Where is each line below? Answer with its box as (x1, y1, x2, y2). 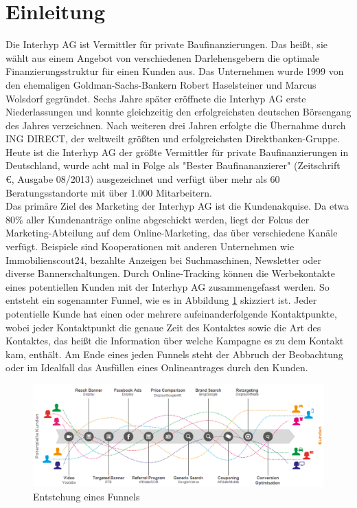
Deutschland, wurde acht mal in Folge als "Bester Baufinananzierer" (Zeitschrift (5, 158, 341, 173)
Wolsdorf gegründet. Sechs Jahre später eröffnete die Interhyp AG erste (5, 91, 306, 105)
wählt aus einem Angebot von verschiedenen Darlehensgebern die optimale (5, 50, 320, 65)
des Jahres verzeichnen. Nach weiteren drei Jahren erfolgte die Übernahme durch (5, 118, 346, 132)
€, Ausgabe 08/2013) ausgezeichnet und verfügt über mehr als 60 (5, 172, 280, 186)
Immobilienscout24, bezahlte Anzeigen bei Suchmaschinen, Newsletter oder (5, 252, 321, 267)
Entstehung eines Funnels (33, 489, 140, 503)
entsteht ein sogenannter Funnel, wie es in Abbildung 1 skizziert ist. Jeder (5, 293, 317, 307)
